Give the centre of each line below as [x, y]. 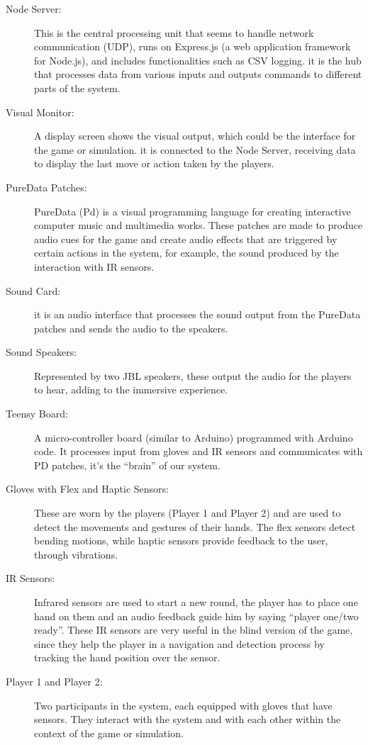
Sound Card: [33, 290]
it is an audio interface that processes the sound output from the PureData [197, 314]
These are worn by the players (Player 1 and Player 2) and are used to [188, 513]
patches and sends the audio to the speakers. [131, 328]
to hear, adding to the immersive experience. [131, 390]
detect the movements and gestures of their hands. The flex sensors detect [195, 526]
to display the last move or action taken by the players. [154, 163]
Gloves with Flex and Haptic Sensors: [88, 489]
